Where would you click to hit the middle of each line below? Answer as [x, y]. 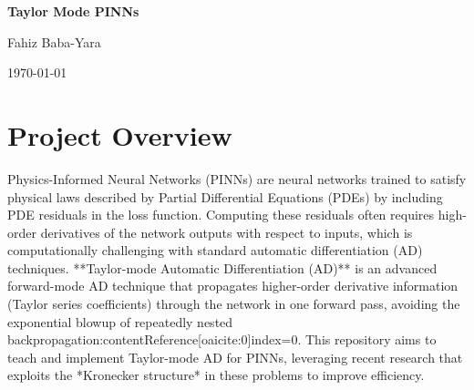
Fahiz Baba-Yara [54, 41]
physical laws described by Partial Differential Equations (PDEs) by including [225, 196]
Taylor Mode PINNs [73, 11]
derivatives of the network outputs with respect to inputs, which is [227, 232]
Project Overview [120, 134]
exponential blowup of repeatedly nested [120, 321]
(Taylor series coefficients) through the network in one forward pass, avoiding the [234, 304]
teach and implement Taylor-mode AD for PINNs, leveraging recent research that [235, 357]
